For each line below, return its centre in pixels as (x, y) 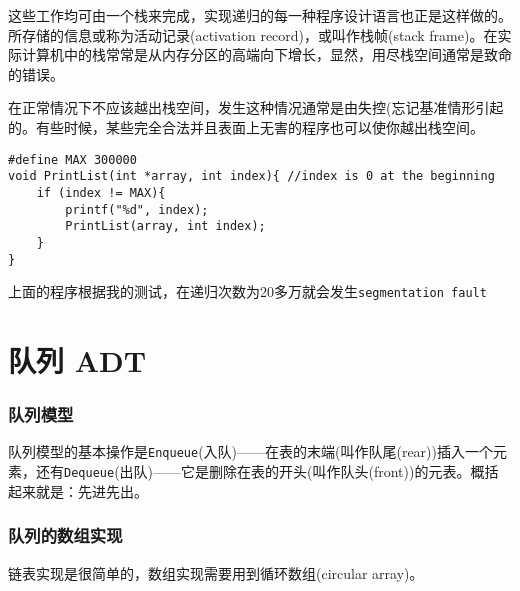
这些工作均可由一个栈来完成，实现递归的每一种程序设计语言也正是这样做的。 (260, 15)
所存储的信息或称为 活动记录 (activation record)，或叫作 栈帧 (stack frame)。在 (253, 34)
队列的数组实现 (65, 535)
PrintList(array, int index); (165, 226)
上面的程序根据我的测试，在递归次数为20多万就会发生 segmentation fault (247, 291)
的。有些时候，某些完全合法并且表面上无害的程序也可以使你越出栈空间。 (246, 126)
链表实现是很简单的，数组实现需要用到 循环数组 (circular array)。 (216, 572)
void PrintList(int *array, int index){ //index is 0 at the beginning (251, 176)
